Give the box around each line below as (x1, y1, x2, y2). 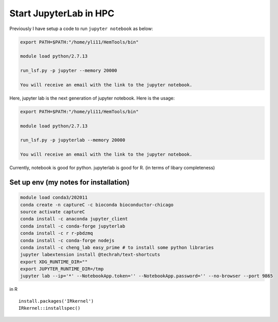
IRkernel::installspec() (18, 305, 81, 311)
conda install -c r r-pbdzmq (20, 230, 93, 236)
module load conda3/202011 (20, 194, 88, 201)
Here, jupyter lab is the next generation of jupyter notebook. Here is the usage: (9, 95, 175, 101)
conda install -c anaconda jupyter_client (20, 216, 128, 222)
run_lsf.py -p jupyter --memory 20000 (20, 68, 117, 73)
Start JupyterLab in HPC (9, 8, 115, 19)
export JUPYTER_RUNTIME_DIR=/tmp (20, 266, 104, 272)
